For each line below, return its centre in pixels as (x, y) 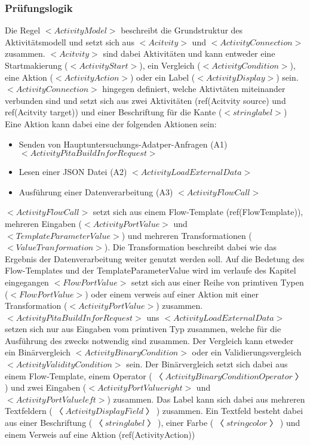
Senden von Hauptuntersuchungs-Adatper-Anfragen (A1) (123, 144)
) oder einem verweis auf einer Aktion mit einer (172, 294)
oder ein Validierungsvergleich (247, 352)
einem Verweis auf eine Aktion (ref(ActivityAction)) (100, 434)
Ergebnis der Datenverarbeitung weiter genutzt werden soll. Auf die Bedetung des (155, 258)
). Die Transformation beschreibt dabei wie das (191, 247)
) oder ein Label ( (162, 77)
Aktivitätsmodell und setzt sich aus (70, 42)
